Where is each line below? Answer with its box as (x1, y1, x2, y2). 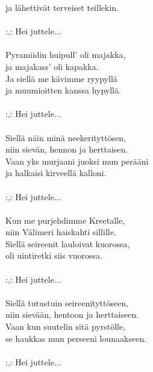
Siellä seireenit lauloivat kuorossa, (5, 237, 130, 250)
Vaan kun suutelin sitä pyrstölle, (5, 320, 126, 333)
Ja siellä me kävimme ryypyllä (5, 72, 117, 84)
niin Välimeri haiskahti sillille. (5, 225, 116, 238)
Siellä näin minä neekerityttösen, (5, 131, 126, 143)
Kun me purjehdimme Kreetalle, (5, 213, 125, 226)
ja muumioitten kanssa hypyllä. (5, 84, 121, 96)
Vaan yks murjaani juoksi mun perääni (5, 154, 149, 167)
